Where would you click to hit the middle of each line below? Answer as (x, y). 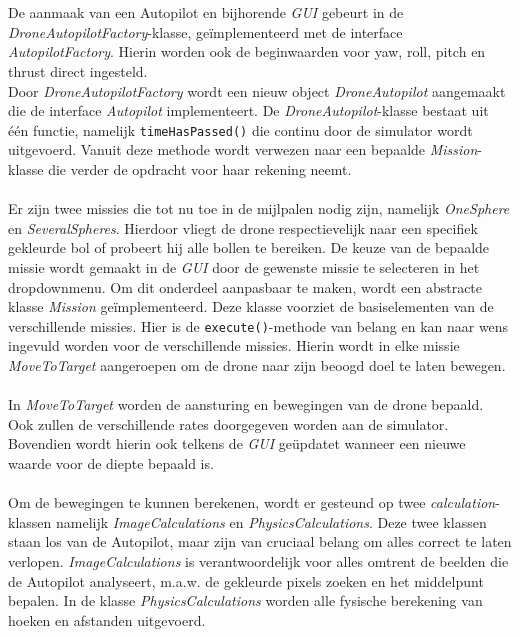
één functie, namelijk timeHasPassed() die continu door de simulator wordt (240, 129)
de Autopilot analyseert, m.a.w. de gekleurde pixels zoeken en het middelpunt (246, 580)
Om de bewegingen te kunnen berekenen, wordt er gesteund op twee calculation (252, 502)
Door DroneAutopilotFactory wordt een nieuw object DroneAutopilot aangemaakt (257, 90)
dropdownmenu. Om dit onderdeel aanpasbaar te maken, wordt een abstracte (245, 286)
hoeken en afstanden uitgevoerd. (107, 619)
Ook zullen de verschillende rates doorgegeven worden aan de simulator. (228, 423)
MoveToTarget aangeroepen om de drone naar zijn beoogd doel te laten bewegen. (257, 365)
